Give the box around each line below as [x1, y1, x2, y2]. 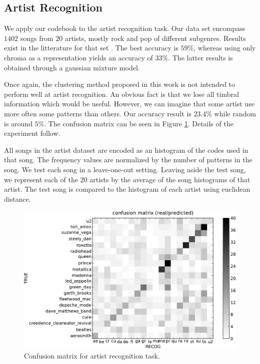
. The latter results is [168, 52, 233, 62]
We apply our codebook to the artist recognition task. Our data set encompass [4, 23, 245, 33]
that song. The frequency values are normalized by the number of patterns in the [4, 154, 252, 165]
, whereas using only [193, 42, 256, 53]
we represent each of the [4, 174, 78, 184]
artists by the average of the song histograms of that [89, 174, 250, 184]
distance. [4, 193, 31, 204]
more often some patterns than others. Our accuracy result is [4, 108, 191, 118]
